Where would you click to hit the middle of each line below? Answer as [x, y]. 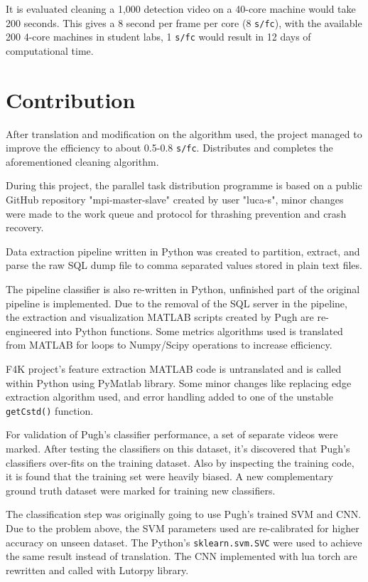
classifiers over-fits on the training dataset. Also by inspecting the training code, [180, 462]
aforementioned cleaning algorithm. [82, 161]
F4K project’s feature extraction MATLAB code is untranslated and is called [174, 369]
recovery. [25, 227]
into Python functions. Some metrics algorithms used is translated [199, 330]
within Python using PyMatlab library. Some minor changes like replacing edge [179, 382]
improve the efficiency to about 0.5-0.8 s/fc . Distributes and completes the [169, 148]
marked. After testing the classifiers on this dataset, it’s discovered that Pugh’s [178, 449]
